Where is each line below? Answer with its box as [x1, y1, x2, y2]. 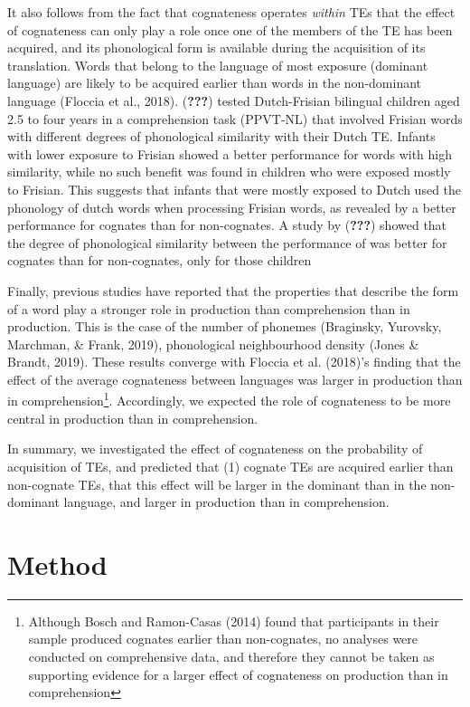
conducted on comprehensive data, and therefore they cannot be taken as [28, 647, 435, 665]
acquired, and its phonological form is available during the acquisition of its [7, 38, 426, 57]
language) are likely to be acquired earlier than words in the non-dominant [7, 73, 422, 92]
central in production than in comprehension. [7, 408, 258, 427]
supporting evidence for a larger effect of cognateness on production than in [28, 664, 448, 683]
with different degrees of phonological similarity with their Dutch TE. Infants [7, 127, 436, 146]
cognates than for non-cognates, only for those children [7, 251, 312, 270]
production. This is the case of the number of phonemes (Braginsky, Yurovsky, [7, 317, 442, 336]
